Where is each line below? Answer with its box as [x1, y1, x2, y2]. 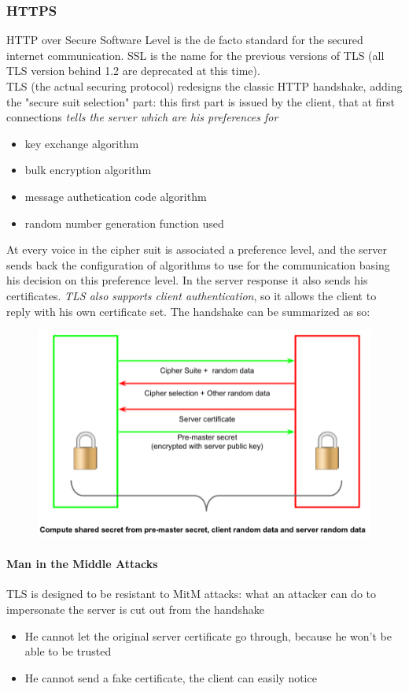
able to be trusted [24, 643, 112, 659]
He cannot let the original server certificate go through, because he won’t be [24, 627, 392, 644]
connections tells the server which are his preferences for [6, 109, 278, 125]
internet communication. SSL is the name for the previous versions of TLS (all [6, 46, 385, 63]
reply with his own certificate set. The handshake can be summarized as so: [6, 303, 370, 319]
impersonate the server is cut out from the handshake [6, 601, 264, 618]
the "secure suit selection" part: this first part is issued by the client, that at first [6, 93, 395, 110]
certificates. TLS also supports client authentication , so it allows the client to [6, 287, 377, 303]
